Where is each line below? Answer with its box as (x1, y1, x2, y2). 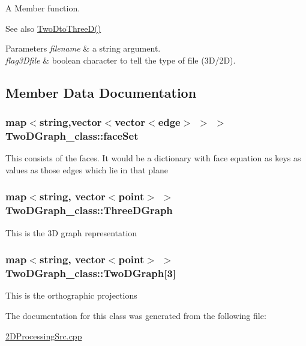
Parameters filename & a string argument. (5, 42, 161, 55)
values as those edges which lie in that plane (5, 163, 168, 176)
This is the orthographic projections (5, 289, 137, 302)
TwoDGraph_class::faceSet (5, 128, 139, 143)
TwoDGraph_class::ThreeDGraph (5, 203, 173, 218)
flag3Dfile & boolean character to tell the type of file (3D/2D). (5, 53, 236, 66)
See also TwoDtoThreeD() (5, 22, 101, 34)
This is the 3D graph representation (5, 226, 137, 239)
